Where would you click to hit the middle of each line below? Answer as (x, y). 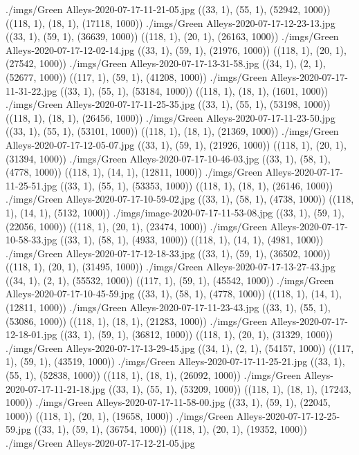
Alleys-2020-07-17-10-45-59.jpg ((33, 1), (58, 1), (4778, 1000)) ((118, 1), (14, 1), (174, 294)
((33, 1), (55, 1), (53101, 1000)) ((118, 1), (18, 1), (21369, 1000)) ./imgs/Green (172, 131)
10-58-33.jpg (31, 240)
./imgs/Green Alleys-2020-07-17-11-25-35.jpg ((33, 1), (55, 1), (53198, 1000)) (168, 104)
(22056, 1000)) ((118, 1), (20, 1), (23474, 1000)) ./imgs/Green (137, 226)
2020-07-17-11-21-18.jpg (56, 388)
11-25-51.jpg (31, 185)
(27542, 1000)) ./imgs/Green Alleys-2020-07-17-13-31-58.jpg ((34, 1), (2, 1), (166, 63)
